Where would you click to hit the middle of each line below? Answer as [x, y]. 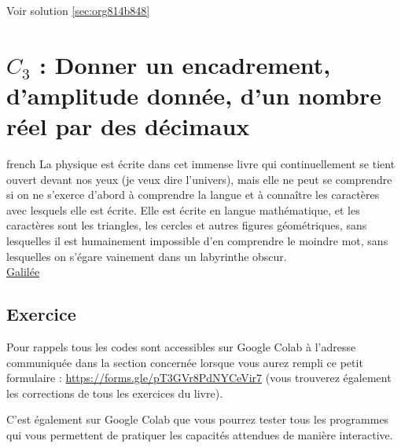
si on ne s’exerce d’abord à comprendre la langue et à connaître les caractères [193, 195]
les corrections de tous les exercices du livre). [115, 393]
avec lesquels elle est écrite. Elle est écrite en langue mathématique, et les [183, 209]
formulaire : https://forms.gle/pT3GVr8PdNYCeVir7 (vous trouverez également [199, 378]
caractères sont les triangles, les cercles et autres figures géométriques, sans [187, 225]
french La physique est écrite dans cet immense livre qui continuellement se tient [201, 164]
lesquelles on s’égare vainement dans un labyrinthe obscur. [147, 256]
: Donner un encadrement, [185, 64]
